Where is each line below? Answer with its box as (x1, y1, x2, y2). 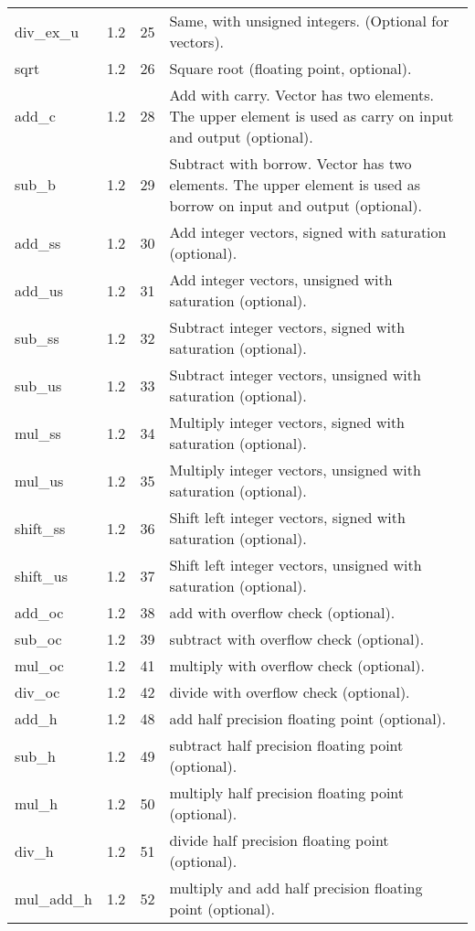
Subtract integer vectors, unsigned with (169, 364, 421, 385)
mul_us (15, 469, 64, 491)
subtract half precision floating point (169, 734, 404, 755)
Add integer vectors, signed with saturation (169, 221, 447, 242)
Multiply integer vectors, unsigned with (169, 459, 421, 480)
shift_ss (15, 517, 66, 539)
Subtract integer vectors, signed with (169, 316, 406, 337)
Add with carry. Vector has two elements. (169, 84, 435, 105)
